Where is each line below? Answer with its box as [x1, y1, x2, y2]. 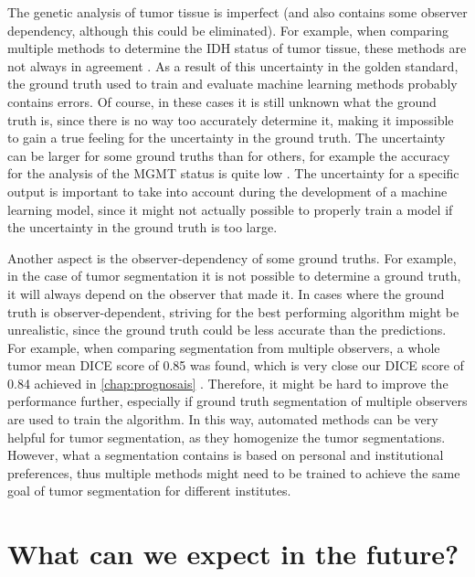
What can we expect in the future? [7, 535, 459, 572]
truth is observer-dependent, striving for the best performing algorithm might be [7, 302, 459, 321]
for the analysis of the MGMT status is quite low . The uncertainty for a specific [7, 164, 459, 183]
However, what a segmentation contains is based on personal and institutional [7, 445, 444, 465]
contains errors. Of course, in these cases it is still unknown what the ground [7, 91, 437, 111]
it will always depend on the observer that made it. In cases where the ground [7, 283, 445, 303]
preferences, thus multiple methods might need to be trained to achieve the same [7, 463, 460, 482]
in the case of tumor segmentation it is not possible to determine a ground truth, [7, 266, 461, 285]
